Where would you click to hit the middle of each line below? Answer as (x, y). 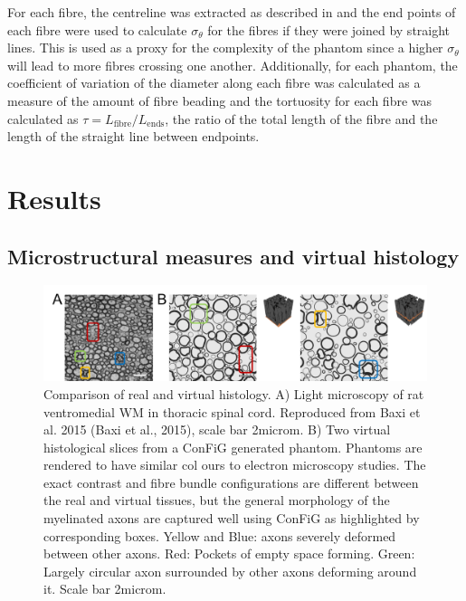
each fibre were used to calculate (97, 29)
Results (54, 198)
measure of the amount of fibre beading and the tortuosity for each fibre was (220, 100)
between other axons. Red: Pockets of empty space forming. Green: (229, 553)
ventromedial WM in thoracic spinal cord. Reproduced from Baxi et (232, 411)
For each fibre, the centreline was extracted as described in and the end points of (232, 12)
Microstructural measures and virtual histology (233, 256)
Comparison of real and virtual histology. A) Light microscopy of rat (234, 393)
